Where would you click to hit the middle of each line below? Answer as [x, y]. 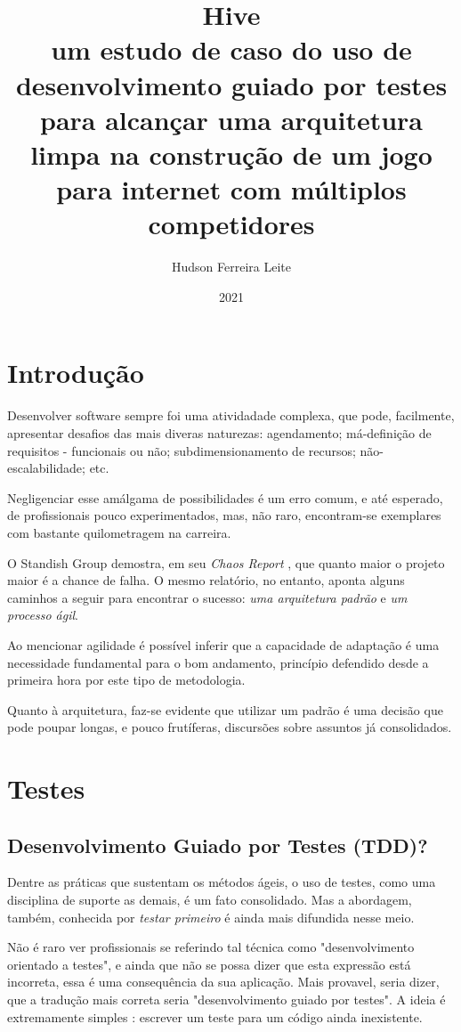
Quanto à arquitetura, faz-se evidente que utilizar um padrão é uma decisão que [225, 709]
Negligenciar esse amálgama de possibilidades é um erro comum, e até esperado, [225, 497]
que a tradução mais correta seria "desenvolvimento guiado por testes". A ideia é [226, 999]
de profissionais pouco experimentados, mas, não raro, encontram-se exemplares [224, 515]
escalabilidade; [46, 468]
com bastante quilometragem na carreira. [119, 532]
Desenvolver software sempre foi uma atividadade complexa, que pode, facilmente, [231, 415]
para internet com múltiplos [231, 189]
